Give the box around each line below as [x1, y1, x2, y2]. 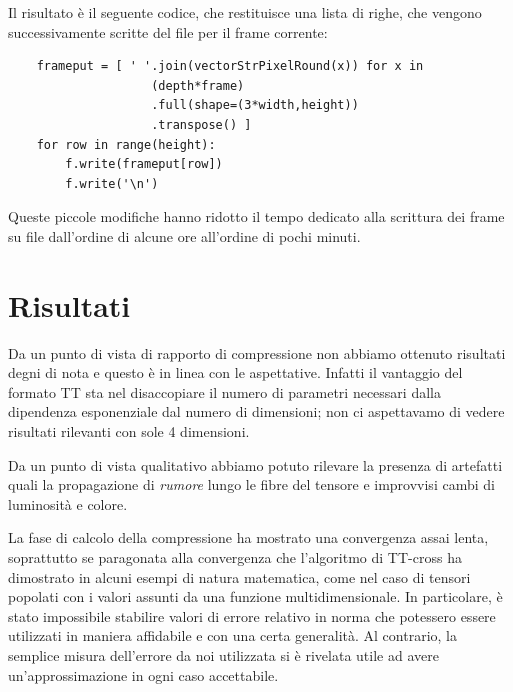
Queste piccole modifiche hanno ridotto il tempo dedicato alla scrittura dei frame [8, 206, 505, 227]
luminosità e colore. [8, 493, 128, 514]
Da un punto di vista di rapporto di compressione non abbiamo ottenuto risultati [8, 342, 506, 363]
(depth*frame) [151, 78, 245, 93]
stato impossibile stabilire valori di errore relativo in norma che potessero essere [8, 605, 496, 626]
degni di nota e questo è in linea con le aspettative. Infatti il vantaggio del [8, 362, 463, 383]
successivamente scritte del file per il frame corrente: [8, 21, 328, 42]
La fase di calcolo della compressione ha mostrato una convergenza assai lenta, [8, 527, 489, 548]
